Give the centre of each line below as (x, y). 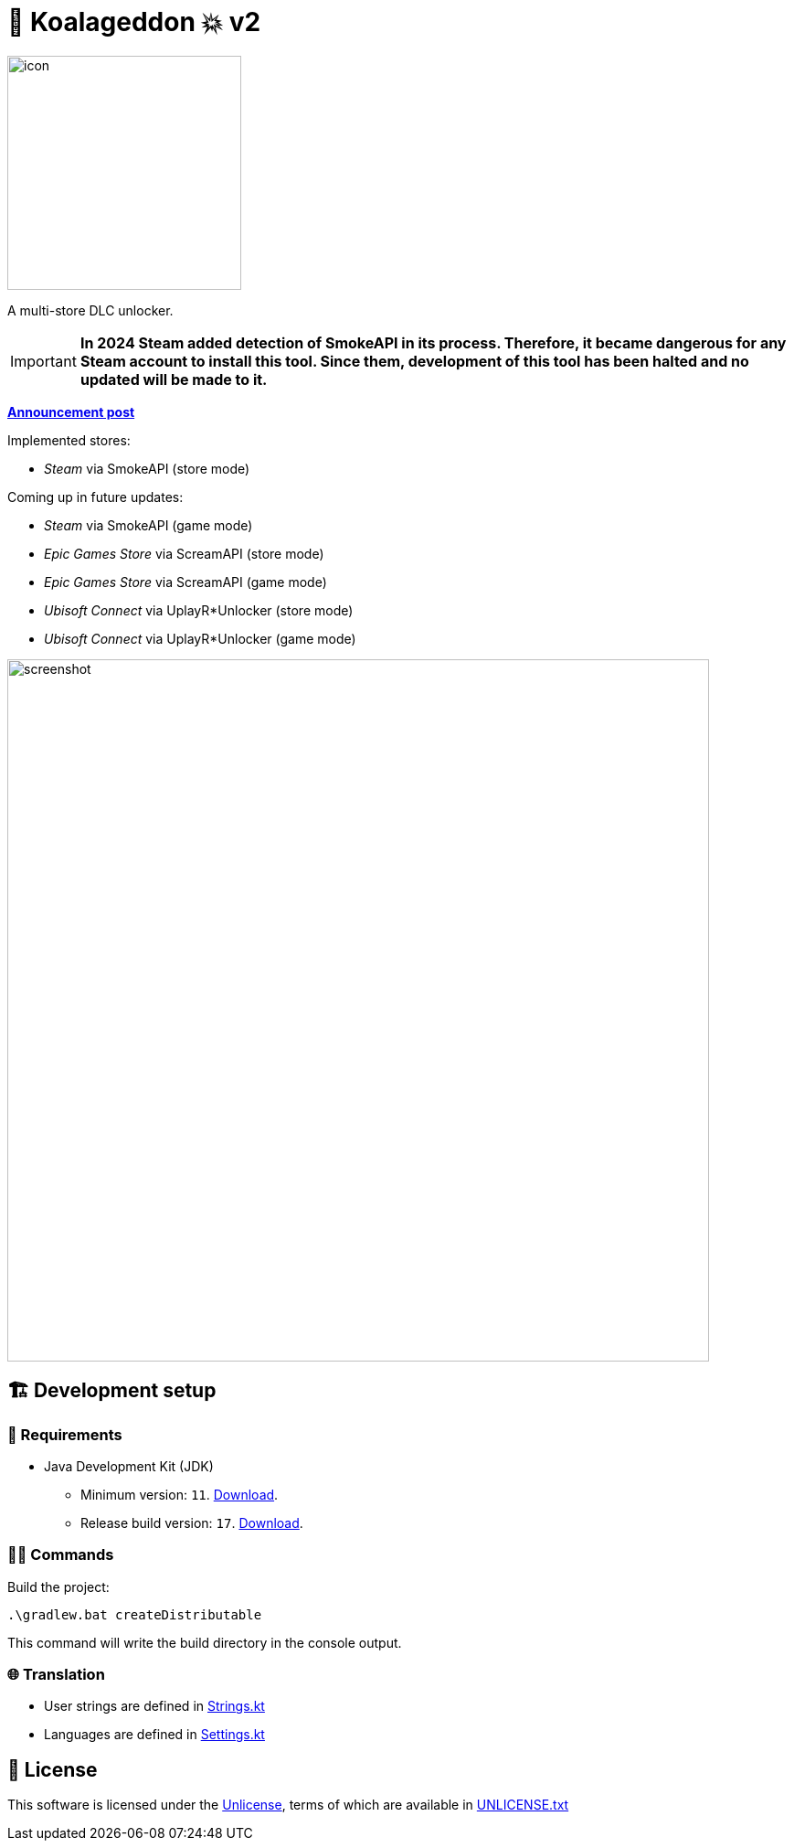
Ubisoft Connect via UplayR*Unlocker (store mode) (199, 610)
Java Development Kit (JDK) (129, 1466)
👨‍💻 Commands (61, 1555)
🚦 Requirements (65, 1434)
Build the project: (58, 1586)
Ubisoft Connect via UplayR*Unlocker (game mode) (200, 638)
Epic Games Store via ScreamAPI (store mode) (184, 553)
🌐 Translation (56, 1675)
